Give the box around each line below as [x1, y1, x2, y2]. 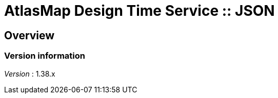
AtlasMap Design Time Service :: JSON [4, 2, 275, 19]
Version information [4, 51, 85, 61]
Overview [4, 29, 55, 42]
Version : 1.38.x [4, 69, 55, 78]
